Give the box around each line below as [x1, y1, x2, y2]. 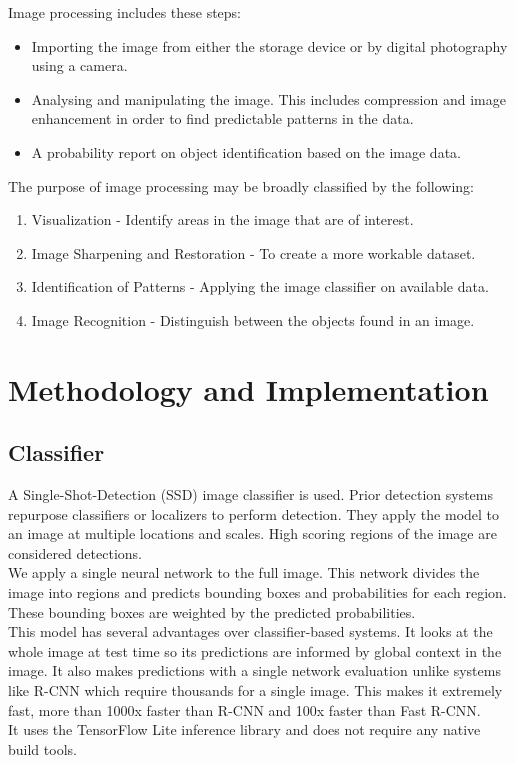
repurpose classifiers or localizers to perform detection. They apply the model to [8, 503, 500, 524]
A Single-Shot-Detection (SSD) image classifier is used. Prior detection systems [8, 484, 493, 505]
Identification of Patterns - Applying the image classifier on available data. [31, 276, 489, 297]
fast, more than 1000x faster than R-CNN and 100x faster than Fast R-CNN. [8, 699, 481, 720]
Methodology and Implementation [8, 368, 489, 409]
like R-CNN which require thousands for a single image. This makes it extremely [8, 680, 503, 701]
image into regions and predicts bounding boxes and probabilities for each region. [8, 582, 507, 603]
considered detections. [8, 542, 142, 563]
